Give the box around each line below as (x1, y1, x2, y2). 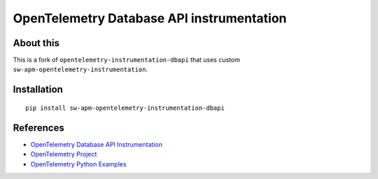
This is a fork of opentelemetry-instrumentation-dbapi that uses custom (13, 56, 241, 64)
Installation (13, 84, 63, 96)
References (13, 122, 64, 134)
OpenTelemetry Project (30, 150, 97, 159)
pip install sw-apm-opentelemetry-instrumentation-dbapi (25, 103, 225, 112)
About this (13, 37, 59, 49)
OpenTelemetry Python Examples (30, 159, 127, 168)
